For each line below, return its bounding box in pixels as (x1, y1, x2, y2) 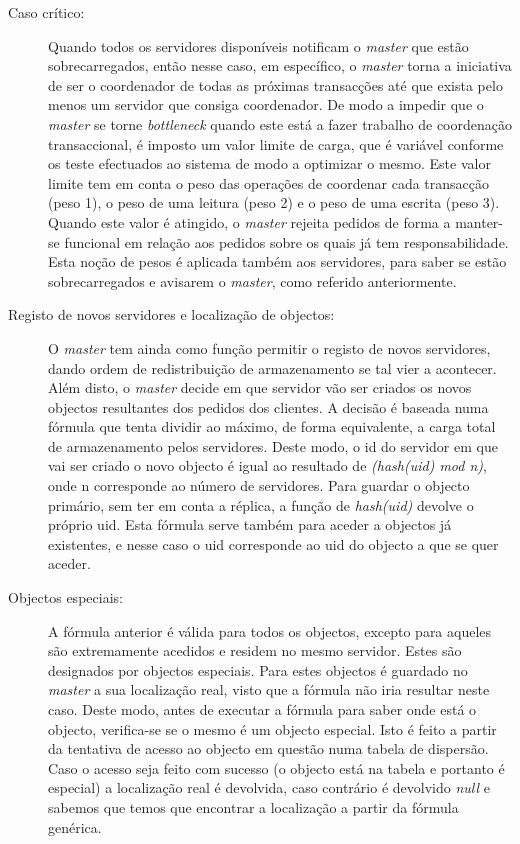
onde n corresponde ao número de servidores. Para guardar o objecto (48, 475, 470, 496)
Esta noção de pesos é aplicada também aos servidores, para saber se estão (48, 251, 507, 272)
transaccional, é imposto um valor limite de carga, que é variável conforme (48, 133, 504, 154)
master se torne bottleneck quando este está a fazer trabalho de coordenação (48, 113, 512, 134)
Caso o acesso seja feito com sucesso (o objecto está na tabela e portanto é (48, 757, 505, 778)
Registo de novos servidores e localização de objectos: (8, 304, 335, 325)
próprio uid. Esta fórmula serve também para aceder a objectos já (48, 514, 452, 535)
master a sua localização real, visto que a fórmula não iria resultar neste (48, 679, 490, 700)
